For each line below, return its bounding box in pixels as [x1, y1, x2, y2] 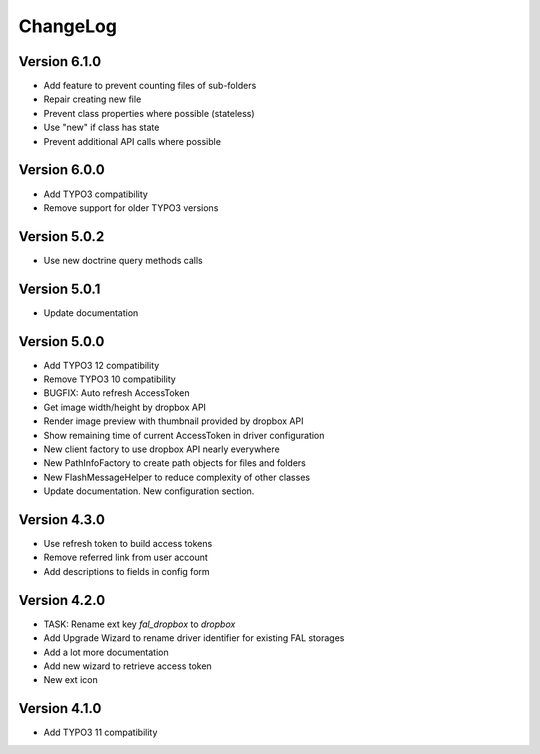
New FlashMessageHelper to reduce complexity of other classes [43, 471, 310, 483]
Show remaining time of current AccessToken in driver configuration [43, 429, 325, 441]
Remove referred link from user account [43, 551, 209, 564]
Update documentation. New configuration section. [43, 485, 255, 497]
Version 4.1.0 [18, 700, 102, 717]
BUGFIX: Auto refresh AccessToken [43, 387, 190, 399]
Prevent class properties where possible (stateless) [43, 107, 255, 119]
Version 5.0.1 [18, 280, 101, 297]
